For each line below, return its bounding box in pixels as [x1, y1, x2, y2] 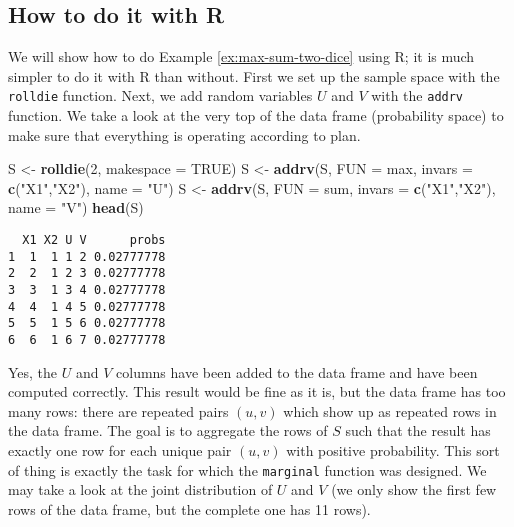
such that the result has [345, 420, 491, 441]
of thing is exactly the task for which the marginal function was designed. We [8, 459, 487, 480]
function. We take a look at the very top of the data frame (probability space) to [8, 105, 504, 126]
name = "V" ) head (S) [8, 197, 144, 218]
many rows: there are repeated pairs [8, 400, 229, 421]
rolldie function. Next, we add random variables [8, 85, 313, 106]
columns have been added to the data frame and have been [116, 361, 478, 382]
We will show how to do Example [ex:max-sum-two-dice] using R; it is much [8, 46, 475, 67]
